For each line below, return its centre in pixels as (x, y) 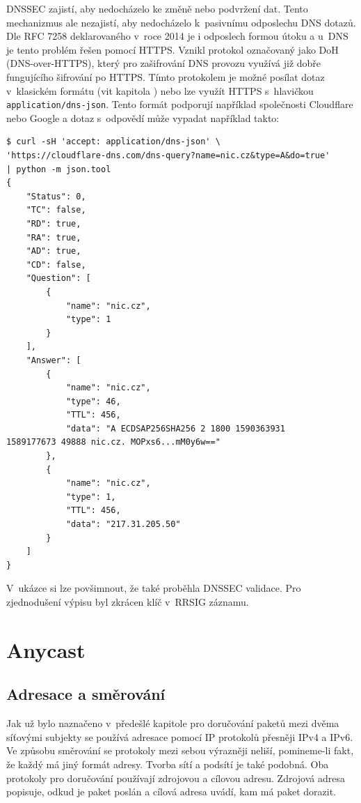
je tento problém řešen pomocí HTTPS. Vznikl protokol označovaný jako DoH (173, 49)
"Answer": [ (54, 360)
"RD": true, (54, 223)
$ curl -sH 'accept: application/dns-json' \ (113, 142)
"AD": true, (54, 251)
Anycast (46, 649)
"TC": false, (56, 210)
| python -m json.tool (59, 169)
